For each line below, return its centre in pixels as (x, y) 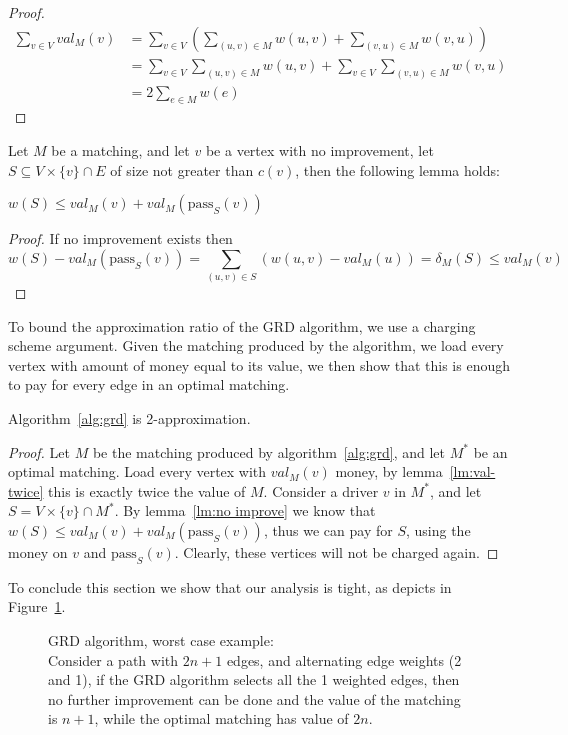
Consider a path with (113, 659)
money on (38, 551)
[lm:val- (472, 471)
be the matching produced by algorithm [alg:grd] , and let (269, 451)
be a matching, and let (120, 149)
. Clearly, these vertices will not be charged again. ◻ (336, 551)
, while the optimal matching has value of (221, 718)
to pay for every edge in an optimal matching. (149, 384)
